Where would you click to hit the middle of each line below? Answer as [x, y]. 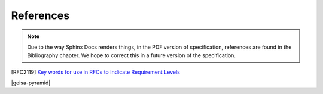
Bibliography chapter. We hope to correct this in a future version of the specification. [132, 55]
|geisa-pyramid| [31, 83]
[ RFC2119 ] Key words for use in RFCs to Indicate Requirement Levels [96, 72]
